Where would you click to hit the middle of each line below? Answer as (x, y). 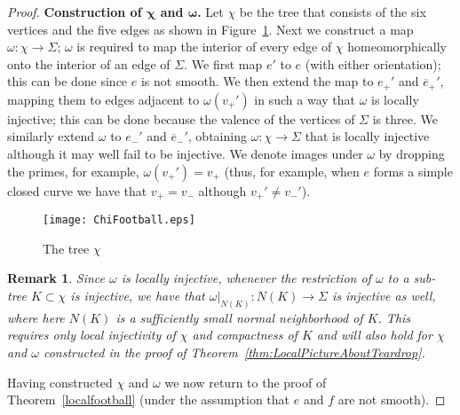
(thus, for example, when (292, 171)
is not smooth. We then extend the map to (257, 81)
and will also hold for (374, 335)
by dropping (412, 154)
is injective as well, (384, 295)
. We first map (223, 63)
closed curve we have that (77, 190)
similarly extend (51, 136)
